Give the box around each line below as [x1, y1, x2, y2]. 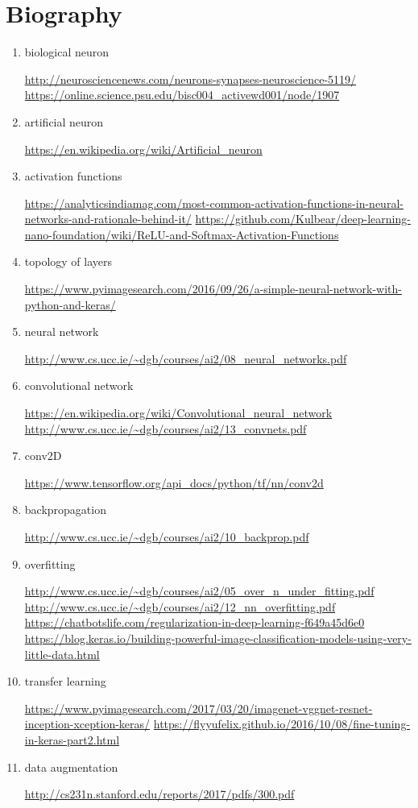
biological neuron [24, 44, 110, 60]
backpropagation [24, 501, 106, 518]
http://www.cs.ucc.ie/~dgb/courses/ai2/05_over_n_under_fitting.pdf [24, 582, 375, 599]
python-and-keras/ [24, 296, 116, 313]
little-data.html [24, 645, 100, 662]
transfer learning [24, 673, 106, 690]
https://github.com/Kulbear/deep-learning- [195, 210, 411, 227]
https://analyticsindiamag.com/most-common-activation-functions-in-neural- [24, 194, 404, 211]
